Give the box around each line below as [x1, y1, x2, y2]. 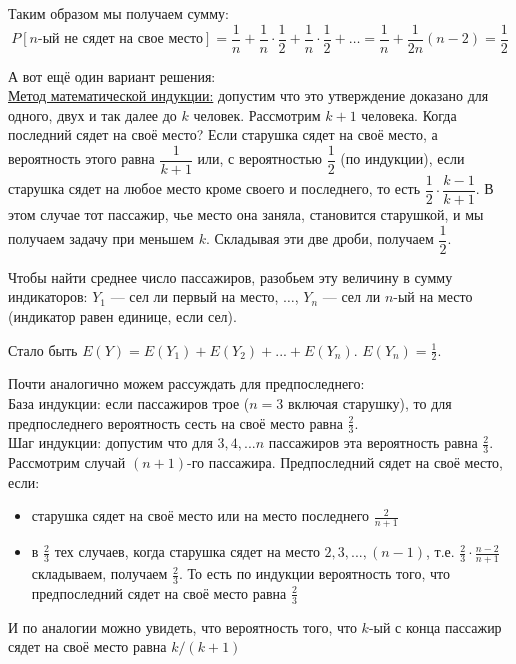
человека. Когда [361, 104, 457, 125]
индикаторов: [8, 286, 88, 307]
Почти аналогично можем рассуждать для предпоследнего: [8, 373, 365, 394]
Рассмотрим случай [8, 452, 126, 473]
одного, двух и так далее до [8, 104, 177, 125]
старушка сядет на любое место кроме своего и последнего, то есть [8, 178, 421, 199]
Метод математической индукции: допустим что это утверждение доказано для [8, 85, 489, 106]
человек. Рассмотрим [193, 104, 321, 125]
